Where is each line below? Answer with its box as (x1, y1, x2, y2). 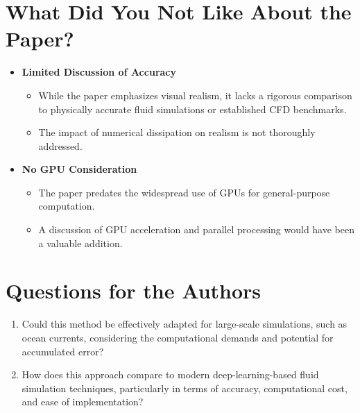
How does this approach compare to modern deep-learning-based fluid (22, 367, 319, 382)
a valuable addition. (38, 235, 123, 250)
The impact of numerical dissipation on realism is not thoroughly (38, 125, 316, 140)
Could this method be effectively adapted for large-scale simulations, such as (22, 317, 348, 331)
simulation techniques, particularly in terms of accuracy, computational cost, (22, 380, 348, 395)
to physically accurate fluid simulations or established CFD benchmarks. (38, 101, 347, 116)
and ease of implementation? (22, 394, 144, 409)
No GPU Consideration (22, 162, 137, 176)
